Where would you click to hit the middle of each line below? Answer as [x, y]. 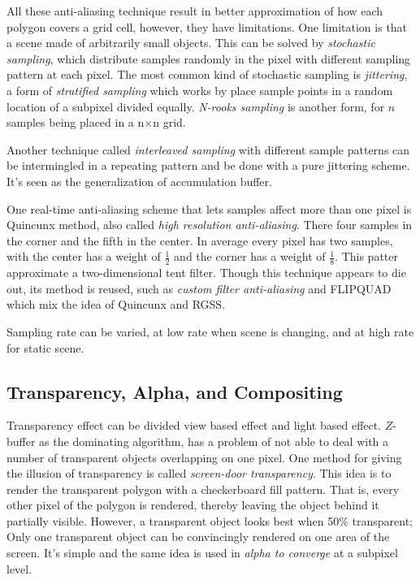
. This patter [366, 256]
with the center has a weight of [84, 256]
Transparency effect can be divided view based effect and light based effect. [194, 425]
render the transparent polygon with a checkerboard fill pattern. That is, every [203, 489]
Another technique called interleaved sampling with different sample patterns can [208, 149]
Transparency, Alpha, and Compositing [175, 391]
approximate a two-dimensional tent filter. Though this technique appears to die [206, 273]
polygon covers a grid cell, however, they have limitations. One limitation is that [207, 26]
